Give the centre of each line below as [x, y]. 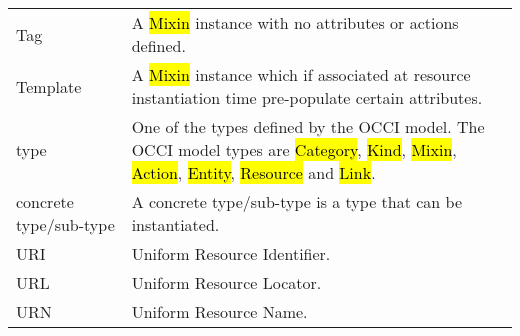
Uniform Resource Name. [219, 311]
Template [49, 86]
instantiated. [175, 224]
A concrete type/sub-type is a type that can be [297, 201]
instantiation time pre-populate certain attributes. [307, 97]
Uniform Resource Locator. [226, 282]
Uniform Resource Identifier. [231, 253]
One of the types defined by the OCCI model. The [308, 126]
